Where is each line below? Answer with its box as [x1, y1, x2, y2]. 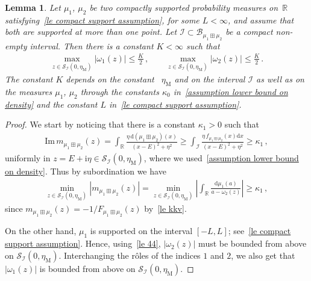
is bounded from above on [39, 262, 136, 274]
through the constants [80, 85, 159, 97]
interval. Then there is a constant [30, 39, 154, 52]
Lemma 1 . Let [5, 1, 61, 13]
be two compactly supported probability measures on [89, 1, 278, 13]
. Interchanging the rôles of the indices [58, 249, 201, 261]
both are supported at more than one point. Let [5, 25, 177, 38]
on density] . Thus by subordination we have [5, 165, 166, 178]
